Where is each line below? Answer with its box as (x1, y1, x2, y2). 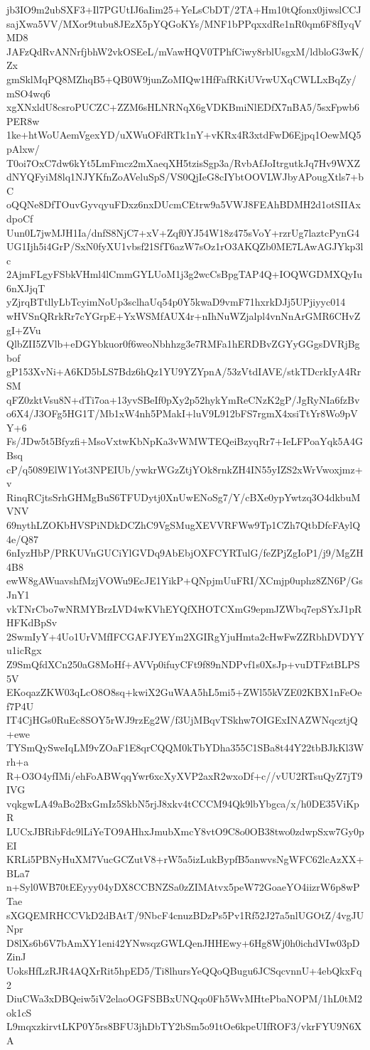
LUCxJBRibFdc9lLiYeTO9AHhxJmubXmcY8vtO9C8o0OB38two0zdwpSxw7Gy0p (6, 824, 364, 839)
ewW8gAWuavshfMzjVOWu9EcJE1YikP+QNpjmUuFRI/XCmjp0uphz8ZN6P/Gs (6, 573, 363, 588)
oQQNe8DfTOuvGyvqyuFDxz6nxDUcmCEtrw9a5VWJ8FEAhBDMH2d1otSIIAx (6, 197, 361, 212)
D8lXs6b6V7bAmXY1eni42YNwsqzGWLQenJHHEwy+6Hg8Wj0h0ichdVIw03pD (6, 935, 360, 950)
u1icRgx (6, 643, 42, 658)
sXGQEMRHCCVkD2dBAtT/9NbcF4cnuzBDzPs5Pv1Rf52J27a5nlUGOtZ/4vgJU (6, 907, 364, 922)
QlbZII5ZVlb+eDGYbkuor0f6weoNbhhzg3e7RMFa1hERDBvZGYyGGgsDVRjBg (6, 336, 360, 351)
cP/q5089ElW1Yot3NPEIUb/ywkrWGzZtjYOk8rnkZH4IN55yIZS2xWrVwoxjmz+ (6, 461, 363, 476)
